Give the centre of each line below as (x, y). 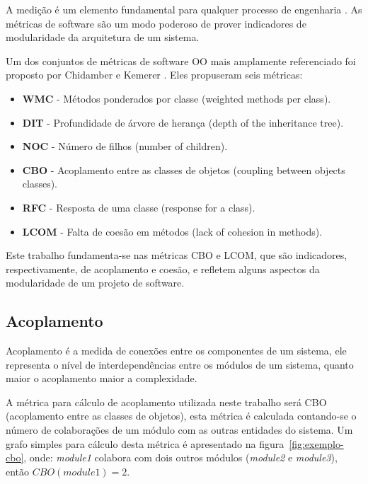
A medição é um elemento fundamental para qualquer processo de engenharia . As (184, 9)
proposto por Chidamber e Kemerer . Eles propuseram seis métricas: (154, 75)
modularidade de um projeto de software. (95, 283)
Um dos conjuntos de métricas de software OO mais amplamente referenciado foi (181, 60)
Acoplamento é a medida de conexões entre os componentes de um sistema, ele (176, 351)
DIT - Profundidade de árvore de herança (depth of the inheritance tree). (183, 122)
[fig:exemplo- (316, 443)
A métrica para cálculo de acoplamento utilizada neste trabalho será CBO (166, 402)
